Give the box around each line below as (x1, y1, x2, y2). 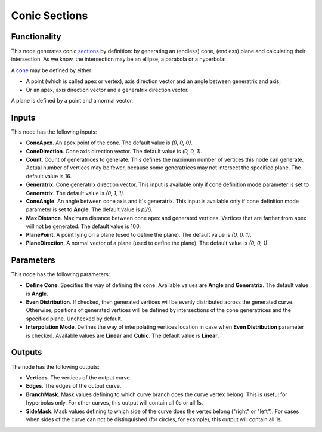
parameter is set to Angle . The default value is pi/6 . (26, 206, 153, 213)
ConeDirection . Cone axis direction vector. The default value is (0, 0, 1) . (26, 147, 203, 155)
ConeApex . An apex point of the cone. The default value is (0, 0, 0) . (26, 139, 193, 146)
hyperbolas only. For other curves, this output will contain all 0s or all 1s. (26, 399, 203, 406)
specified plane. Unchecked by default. (26, 315, 123, 322)
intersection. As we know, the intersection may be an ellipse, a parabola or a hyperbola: (11, 55, 226, 63)
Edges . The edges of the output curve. (26, 382, 122, 390)
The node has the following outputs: (11, 363, 100, 370)
